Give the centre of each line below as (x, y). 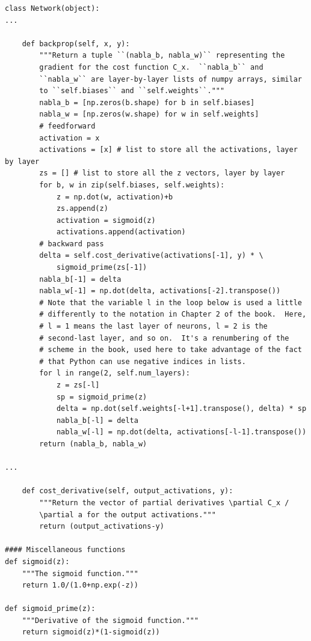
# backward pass (72, 244)
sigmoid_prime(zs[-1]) (102, 268)
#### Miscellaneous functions (65, 550)
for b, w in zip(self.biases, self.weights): (132, 185)
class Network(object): (52, 8)
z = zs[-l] (78, 385)
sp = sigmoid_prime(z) (102, 397)
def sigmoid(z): (37, 561)
